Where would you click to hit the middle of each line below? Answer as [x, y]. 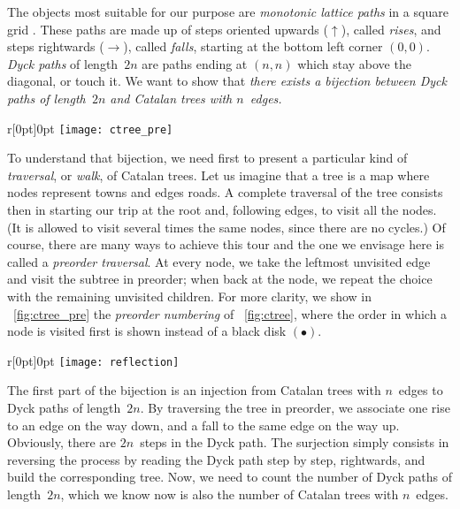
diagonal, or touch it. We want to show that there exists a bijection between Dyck [227, 81]
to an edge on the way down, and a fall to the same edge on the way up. [203, 425]
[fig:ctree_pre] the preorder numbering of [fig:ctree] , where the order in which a [230, 313]
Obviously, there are [62, 442]
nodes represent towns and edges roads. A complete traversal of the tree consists [225, 192]
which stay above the [354, 63]
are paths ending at [195, 63]
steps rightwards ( [56, 46]
